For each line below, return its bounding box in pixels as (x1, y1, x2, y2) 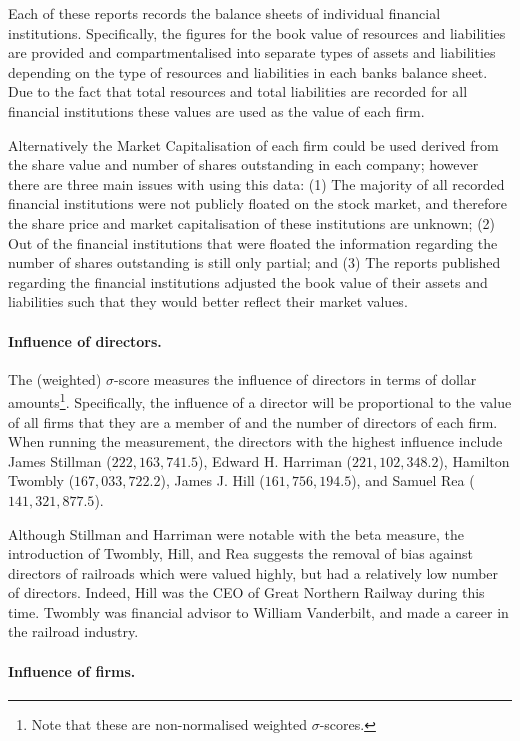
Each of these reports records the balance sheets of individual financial (8, 3, 441, 23)
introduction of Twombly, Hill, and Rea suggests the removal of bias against (8, 543, 473, 564)
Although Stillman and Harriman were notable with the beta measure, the (8, 523, 465, 544)
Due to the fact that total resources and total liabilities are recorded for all (8, 81, 468, 102)
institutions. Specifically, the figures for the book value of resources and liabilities (8, 22, 506, 43)
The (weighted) (8, 368, 102, 389)
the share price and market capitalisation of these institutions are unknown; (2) (8, 212, 496, 233)
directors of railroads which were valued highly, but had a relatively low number (8, 562, 499, 583)
